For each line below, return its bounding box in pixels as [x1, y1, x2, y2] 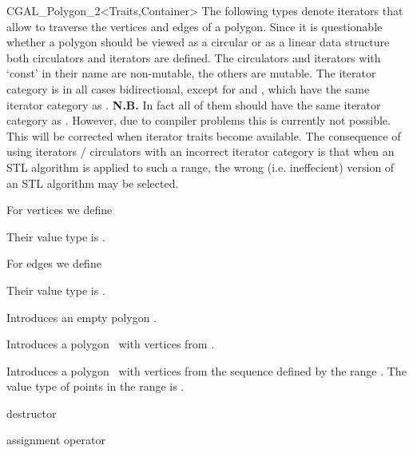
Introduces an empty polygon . [6, 308, 157, 325]
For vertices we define [6, 201, 113, 218]
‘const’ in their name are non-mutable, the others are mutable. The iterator [6, 65, 376, 81]
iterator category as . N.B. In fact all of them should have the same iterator [6, 96, 381, 113]
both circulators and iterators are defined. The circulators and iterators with [6, 49, 381, 66]
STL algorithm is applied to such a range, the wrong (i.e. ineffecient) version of [6, 158, 395, 175]
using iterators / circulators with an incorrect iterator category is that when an [6, 143, 395, 160]
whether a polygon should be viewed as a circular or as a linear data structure [6, 34, 390, 50]
